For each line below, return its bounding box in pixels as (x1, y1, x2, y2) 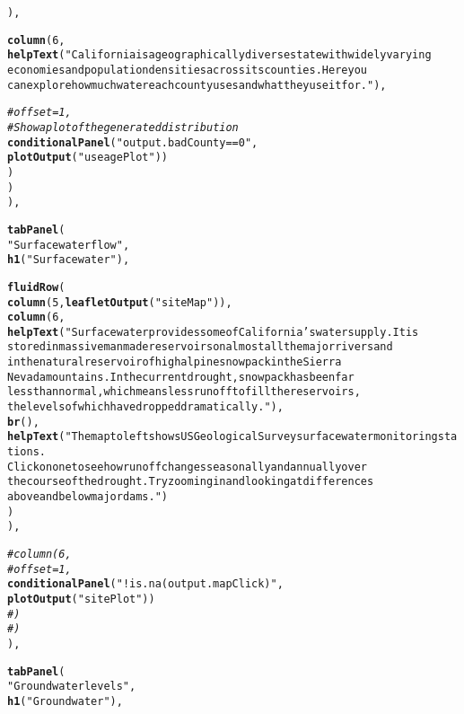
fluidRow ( (7, 280, 66, 294)
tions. (7, 445, 46, 459)
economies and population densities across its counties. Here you (7, 63, 367, 76)
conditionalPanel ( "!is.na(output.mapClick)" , (7, 577, 284, 591)
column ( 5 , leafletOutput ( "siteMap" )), (7, 295, 232, 309)
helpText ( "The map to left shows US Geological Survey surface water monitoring (7, 430, 438, 444)
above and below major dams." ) (7, 490, 168, 504)
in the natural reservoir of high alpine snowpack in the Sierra (7, 356, 342, 369)
